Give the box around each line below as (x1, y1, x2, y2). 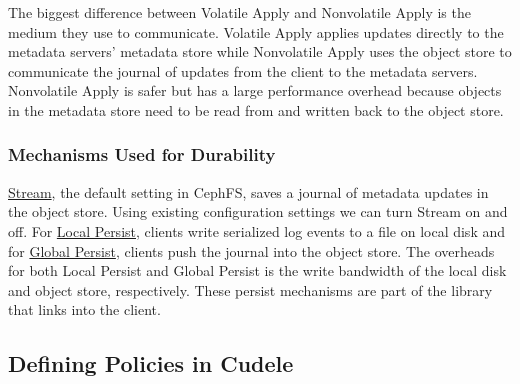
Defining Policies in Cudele (8, 348, 294, 379)
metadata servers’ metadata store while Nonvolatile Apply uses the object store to (8, 41, 512, 62)
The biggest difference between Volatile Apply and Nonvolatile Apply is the (8, 2, 471, 22)
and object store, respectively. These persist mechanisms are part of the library (8, 279, 493, 300)
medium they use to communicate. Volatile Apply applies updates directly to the (8, 21, 504, 42)
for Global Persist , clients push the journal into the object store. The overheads (8, 240, 495, 261)
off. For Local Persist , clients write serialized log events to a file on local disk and (8, 220, 506, 241)
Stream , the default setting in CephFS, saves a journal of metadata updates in (8, 181, 489, 202)
